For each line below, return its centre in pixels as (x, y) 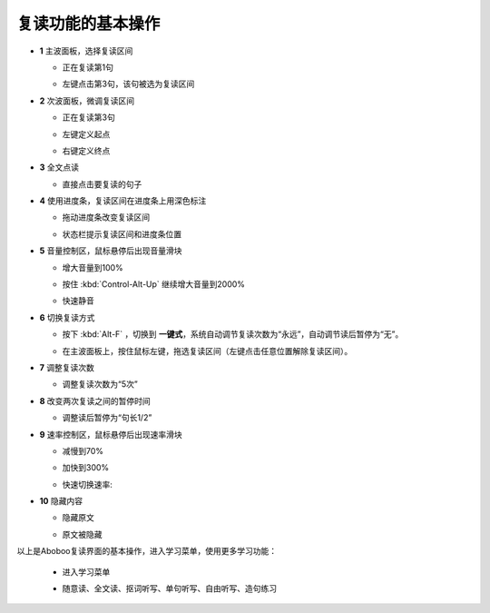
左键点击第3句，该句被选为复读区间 (128, 84)
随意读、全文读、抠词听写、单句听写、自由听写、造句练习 (169, 588)
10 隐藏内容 (61, 501)
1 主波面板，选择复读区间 (86, 51)
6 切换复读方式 (67, 317)
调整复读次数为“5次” (100, 384)
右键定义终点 (86, 151)
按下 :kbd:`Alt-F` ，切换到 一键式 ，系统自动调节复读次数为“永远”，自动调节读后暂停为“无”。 (233, 334)
